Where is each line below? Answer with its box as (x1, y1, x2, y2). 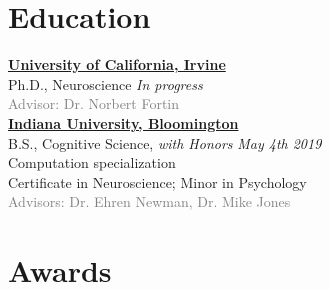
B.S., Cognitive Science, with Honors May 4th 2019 (8, 132, 322, 153)
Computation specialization (8, 152, 176, 173)
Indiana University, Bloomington (8, 112, 239, 133)
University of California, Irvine (8, 54, 226, 75)
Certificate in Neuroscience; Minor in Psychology (8, 171, 307, 192)
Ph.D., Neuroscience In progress (8, 73, 203, 94)
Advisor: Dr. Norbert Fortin (8, 93, 180, 114)
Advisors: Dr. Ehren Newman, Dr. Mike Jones (8, 191, 291, 212)
